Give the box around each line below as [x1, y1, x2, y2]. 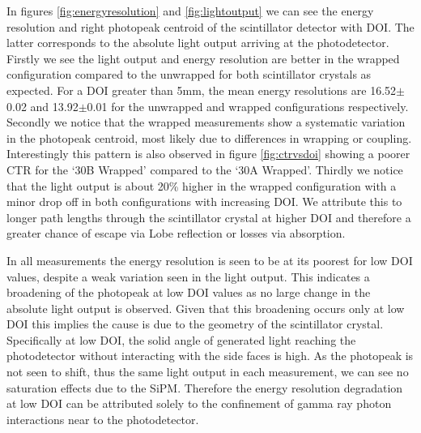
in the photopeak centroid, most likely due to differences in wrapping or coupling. [6, 129, 412, 146]
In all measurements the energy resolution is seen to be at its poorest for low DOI [6, 251, 413, 268]
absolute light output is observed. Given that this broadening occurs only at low [6, 299, 405, 316]
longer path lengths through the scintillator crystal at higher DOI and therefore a [6, 208, 411, 225]
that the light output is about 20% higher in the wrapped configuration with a [6, 177, 397, 194]
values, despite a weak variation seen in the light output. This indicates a [6, 268, 370, 285]
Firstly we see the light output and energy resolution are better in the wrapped [6, 49, 400, 66]
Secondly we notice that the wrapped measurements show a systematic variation [6, 114, 406, 131]
